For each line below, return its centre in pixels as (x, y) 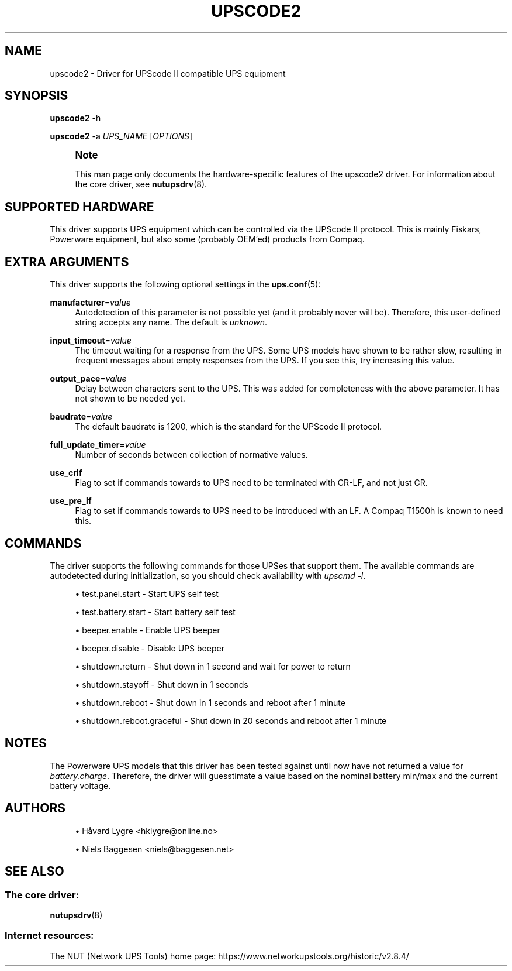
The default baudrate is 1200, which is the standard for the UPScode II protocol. (229, 427)
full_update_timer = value (98, 445)
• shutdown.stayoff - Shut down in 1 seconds (162, 684)
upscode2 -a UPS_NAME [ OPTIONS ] (121, 136)
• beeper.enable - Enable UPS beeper (148, 630)
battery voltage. (80, 785)
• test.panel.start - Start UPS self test (147, 593)
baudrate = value (81, 417)
